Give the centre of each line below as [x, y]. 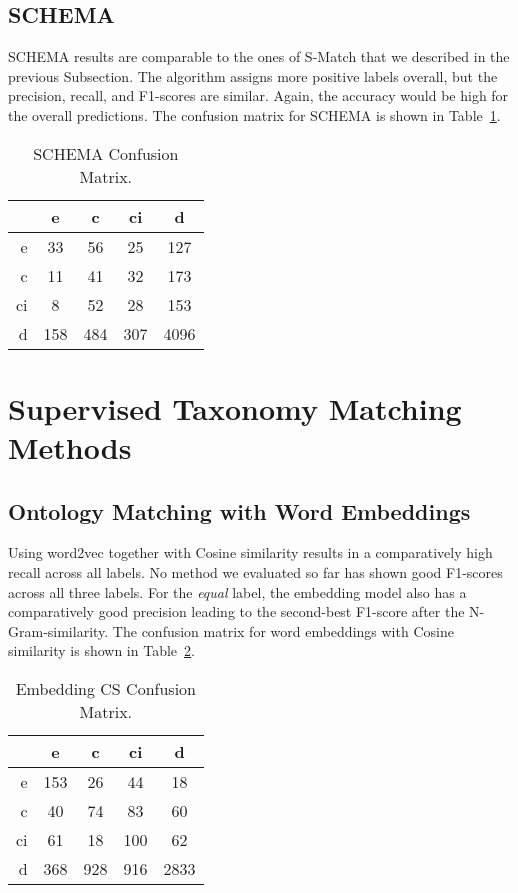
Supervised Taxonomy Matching [235, 407]
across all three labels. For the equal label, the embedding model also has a [237, 591]
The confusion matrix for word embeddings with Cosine [283, 630]
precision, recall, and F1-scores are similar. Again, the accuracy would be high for [258, 95]
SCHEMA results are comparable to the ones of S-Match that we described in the [259, 56]
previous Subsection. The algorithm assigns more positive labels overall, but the [253, 75]
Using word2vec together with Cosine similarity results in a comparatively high [250, 552]
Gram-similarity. [58, 630]
